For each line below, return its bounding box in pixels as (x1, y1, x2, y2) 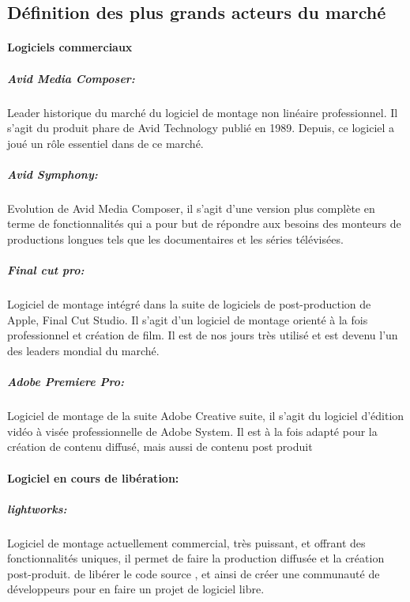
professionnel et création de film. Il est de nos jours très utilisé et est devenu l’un (7, 327, 398, 343)
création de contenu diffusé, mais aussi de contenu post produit (7, 438, 313, 455)
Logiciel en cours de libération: (7, 469, 179, 486)
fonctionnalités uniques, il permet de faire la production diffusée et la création (7, 550, 385, 566)
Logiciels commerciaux (7, 39, 133, 55)
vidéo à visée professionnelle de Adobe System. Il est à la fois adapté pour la (7, 422, 378, 439)
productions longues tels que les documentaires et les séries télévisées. (7, 231, 344, 248)
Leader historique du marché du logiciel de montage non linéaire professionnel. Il (7, 104, 398, 120)
